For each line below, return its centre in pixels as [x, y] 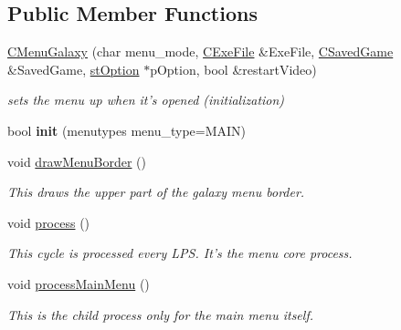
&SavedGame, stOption [74, 69]
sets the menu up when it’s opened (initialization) [146, 100]
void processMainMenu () [79, 283]
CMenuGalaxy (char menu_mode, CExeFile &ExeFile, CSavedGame [200, 52]
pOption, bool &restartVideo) [233, 69]
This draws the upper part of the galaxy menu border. [156, 192]
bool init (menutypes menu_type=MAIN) [127, 130]
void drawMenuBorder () [77, 161]
